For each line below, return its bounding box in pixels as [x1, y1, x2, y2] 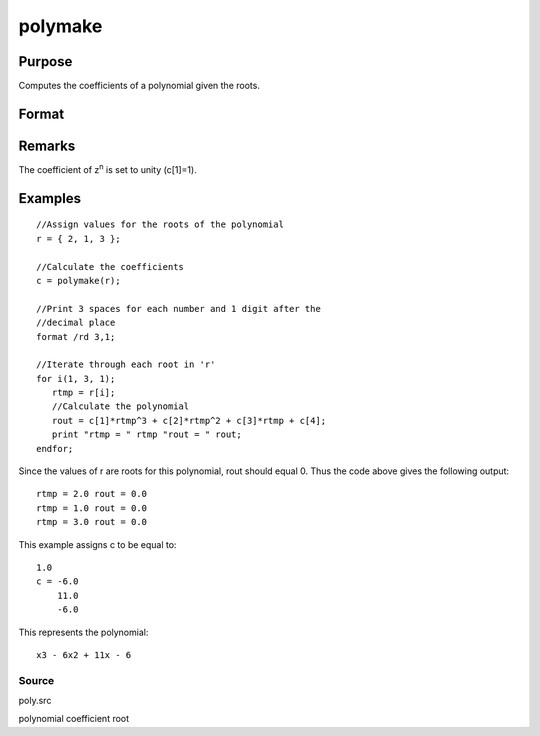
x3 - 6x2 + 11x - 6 [36, 649, 132, 660]
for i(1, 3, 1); [36, 373, 116, 384]
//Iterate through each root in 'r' [36, 359, 216, 370]
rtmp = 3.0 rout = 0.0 [36, 516, 148, 528]
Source [18, 673, 55, 687]
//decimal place [36, 317, 116, 329]
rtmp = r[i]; [51, 387, 116, 399]
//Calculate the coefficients [36, 261, 185, 272]
